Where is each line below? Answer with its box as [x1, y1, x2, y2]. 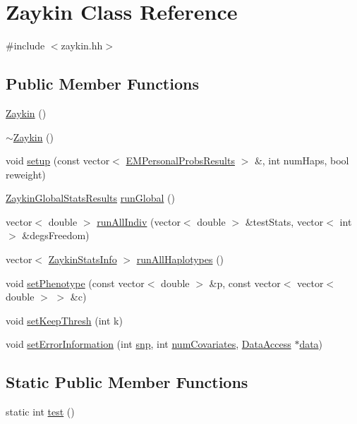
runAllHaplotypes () [136, 252, 224, 267]
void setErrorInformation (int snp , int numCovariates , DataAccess [6, 337, 291, 351]
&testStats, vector [245, 214, 324, 229]
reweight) [6, 166, 46, 181]
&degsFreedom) [22, 228, 90, 243]
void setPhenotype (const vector [6, 275, 145, 290]
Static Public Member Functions [6, 371, 248, 393]
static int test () [6, 404, 75, 419]
